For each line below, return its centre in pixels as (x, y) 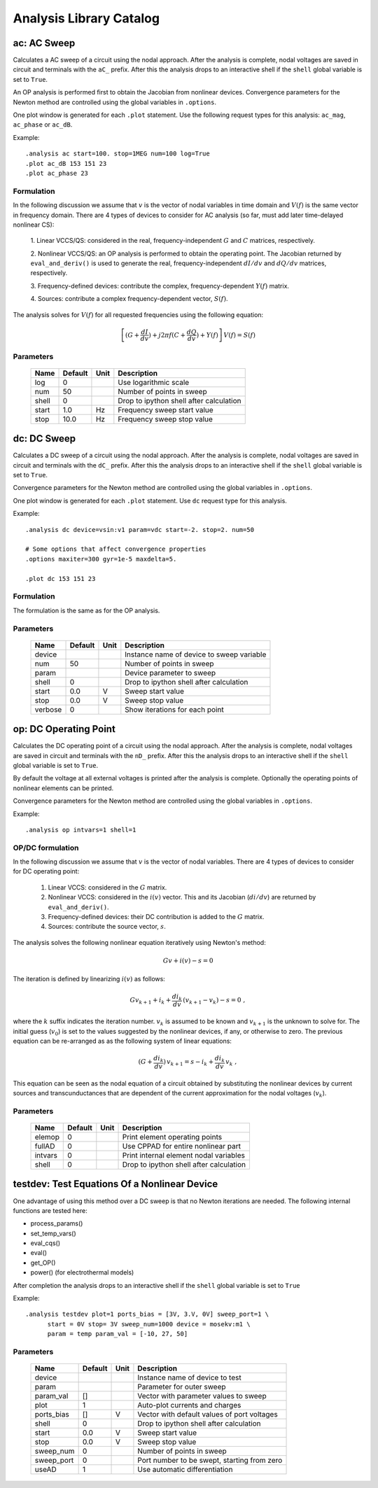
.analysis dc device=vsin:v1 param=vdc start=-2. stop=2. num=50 (140, 529)
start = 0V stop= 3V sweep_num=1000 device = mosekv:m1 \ (149, 1324)
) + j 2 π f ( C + (167, 335)
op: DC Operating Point (64, 729)
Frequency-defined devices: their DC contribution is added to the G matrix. (156, 917)
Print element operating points (172, 1137)
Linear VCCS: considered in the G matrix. (107, 887)
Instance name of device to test (189, 1377)
